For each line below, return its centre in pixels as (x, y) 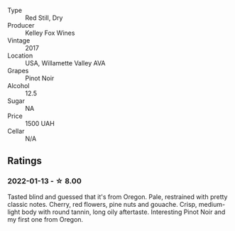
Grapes (18, 71)
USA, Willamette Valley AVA (65, 63)
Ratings (25, 161)
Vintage (19, 41)
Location (20, 55)
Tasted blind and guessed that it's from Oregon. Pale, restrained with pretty (117, 197)
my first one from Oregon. (45, 219)
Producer (21, 25)
